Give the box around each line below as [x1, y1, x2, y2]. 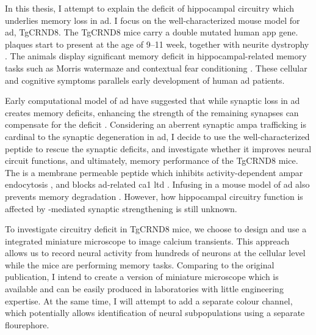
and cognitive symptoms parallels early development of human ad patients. [5, 73, 285, 86]
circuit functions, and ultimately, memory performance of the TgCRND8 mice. [5, 154, 298, 167]
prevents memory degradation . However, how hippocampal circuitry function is [5, 190, 303, 202]
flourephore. [5, 318, 49, 331]
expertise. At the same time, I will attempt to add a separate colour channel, [5, 294, 293, 307]
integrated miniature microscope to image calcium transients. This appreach [5, 234, 290, 247]
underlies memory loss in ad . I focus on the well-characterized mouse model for [5, 13, 300, 26]
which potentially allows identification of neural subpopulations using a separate [5, 306, 305, 319]
